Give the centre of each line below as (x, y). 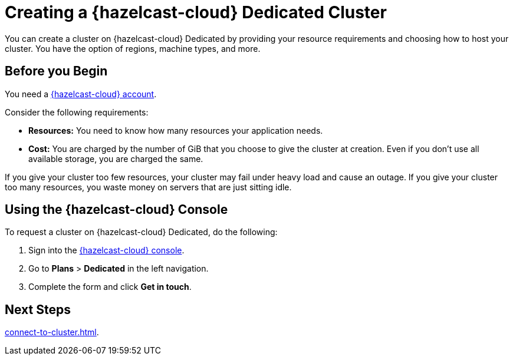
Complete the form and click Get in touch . (110, 287)
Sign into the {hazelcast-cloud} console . (106, 250)
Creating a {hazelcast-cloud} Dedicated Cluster (196, 12)
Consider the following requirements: (77, 112)
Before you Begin (56, 71)
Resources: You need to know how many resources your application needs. (176, 130)
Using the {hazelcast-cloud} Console (116, 210)
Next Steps (38, 309)
